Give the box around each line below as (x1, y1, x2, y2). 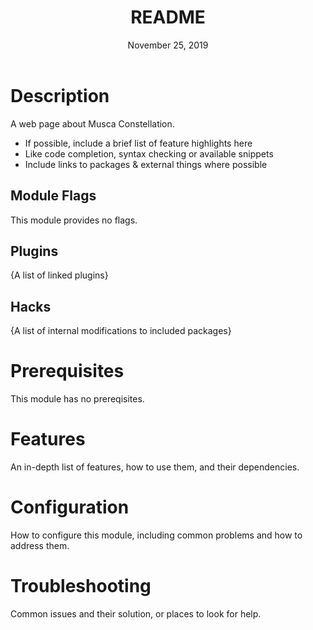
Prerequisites (10, 360, 125, 383)
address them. (10, 539, 70, 551)
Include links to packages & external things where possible (24, 158, 268, 170)
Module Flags (10, 187, 97, 205)
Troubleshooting (10, 575, 152, 598)
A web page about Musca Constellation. (10, 117, 175, 130)
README (130, 6, 206, 29)
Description (10, 84, 110, 107)
